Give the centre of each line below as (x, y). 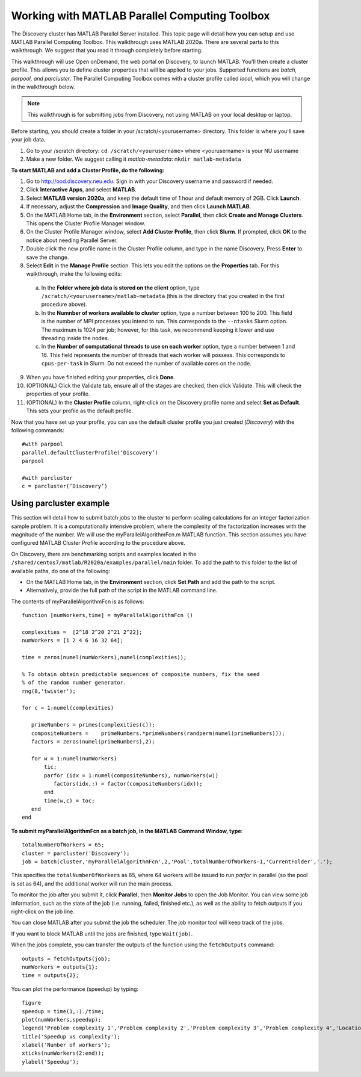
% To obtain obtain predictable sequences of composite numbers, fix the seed (141, 674)
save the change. (48, 257)
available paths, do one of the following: (61, 571)
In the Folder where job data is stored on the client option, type (120, 287)
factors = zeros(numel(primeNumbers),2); (93, 741)
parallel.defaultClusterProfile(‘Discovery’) (90, 452)
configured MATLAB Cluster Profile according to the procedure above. (98, 543)
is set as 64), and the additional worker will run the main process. (92, 883)
